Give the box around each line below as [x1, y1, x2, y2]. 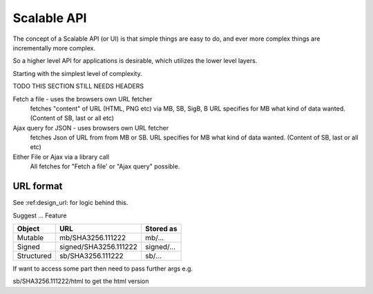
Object [17, 224, 40, 233]
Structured [17, 251, 52, 260]
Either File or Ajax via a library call [12, 153, 110, 161]
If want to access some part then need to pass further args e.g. [12, 264, 193, 273]
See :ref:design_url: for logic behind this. [12, 199, 128, 207]
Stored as [145, 224, 178, 233]
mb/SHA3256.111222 [59, 233, 126, 242]
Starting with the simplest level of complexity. [12, 69, 142, 77]
